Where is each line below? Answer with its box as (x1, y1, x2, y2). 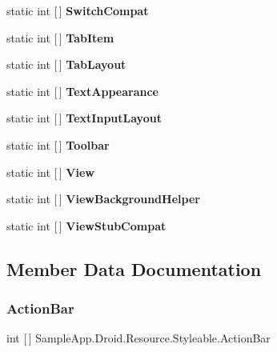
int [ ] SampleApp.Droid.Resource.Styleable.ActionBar (6, 330, 271, 346)
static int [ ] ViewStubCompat (6, 217, 167, 234)
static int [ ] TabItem (6, 29, 114, 46)
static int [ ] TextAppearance (6, 82, 159, 99)
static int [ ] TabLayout (6, 56, 126, 73)
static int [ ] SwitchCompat (6, 2, 149, 18)
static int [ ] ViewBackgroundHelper (6, 190, 200, 207)
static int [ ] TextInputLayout (6, 110, 162, 126)
